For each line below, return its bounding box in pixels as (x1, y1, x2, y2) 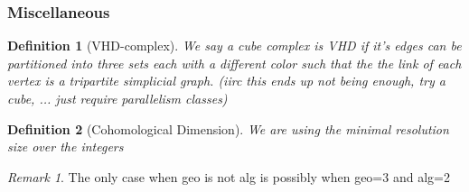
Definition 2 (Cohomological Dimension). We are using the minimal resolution (7, 119, 449, 138)
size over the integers (7, 137, 124, 156)
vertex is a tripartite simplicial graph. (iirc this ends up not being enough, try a (7, 71, 446, 90)
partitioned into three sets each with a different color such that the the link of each (7, 53, 462, 72)
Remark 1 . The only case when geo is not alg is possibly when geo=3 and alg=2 (7, 167, 450, 186)
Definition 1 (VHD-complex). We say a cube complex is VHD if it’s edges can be (7, 36, 462, 55)
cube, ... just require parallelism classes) (7, 89, 228, 107)
